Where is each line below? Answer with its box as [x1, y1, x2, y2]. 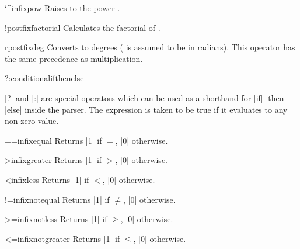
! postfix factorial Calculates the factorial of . [5, 21, 161, 33]
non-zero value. [5, 115, 59, 127]
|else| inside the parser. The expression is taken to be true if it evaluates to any [5, 103, 288, 115]
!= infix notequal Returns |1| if [5, 193, 110, 205]
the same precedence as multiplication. [5, 52, 143, 64]
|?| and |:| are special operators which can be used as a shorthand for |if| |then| [5, 91, 287, 103]
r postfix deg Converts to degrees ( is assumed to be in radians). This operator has [5, 41, 295, 53]
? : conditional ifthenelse [5, 72, 84, 84]
